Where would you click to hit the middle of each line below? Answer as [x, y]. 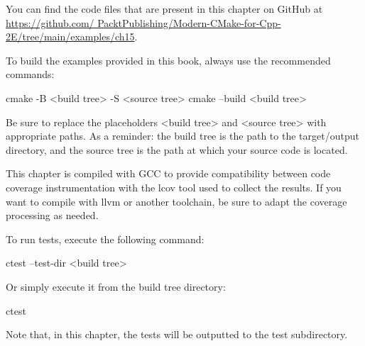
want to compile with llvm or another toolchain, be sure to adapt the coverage [176, 201]
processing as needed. [52, 215]
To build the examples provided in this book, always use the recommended [168, 60]
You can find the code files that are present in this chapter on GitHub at [164, 9]
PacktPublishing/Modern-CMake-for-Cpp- [189, 22]
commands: [30, 74]
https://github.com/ [50, 22]
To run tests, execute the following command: [105, 239]
